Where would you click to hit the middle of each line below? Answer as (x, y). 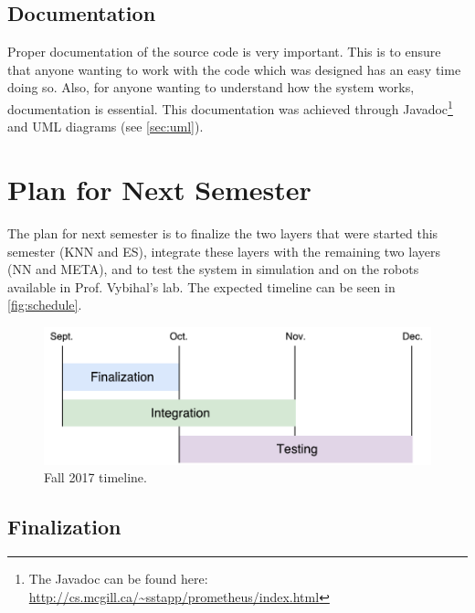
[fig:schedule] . (45, 305)
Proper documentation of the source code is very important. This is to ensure (224, 52)
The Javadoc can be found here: (118, 578)
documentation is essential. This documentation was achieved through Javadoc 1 (230, 107)
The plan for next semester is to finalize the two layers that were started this (223, 233)
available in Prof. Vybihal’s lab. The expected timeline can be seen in (201, 286)
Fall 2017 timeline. (95, 477)
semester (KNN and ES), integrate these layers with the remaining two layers (224, 251)
